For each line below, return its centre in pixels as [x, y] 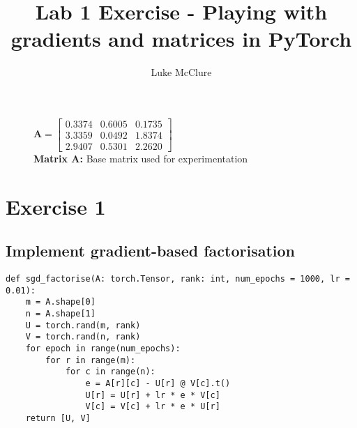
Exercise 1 [56, 206]
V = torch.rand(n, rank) [83, 337]
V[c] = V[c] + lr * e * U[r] [153, 407]
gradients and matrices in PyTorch [181, 39]
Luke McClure [181, 72]
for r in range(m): [91, 360]
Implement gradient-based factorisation [150, 251]
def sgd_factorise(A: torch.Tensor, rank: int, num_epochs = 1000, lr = [178, 279]
